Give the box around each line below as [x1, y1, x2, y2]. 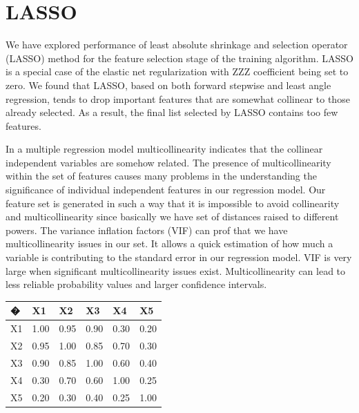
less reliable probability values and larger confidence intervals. [6, 277, 267, 291]
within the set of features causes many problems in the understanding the [6, 169, 317, 183]
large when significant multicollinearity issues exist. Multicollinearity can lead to [6, 263, 346, 278]
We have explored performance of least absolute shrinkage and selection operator [6, 37, 348, 52]
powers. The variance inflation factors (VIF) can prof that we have [6, 222, 288, 237]
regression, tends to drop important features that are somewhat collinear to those [6, 91, 350, 106]
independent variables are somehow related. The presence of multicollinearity [6, 155, 331, 169]
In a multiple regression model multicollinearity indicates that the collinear [6, 142, 323, 156]
